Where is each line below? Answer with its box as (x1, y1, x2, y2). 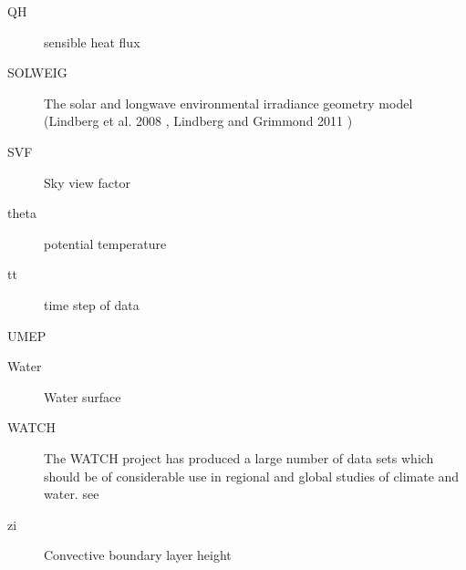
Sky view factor (44, 172, 130, 192)
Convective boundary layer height (44, 545, 232, 565)
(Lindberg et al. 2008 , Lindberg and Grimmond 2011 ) (44, 111, 353, 130)
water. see (44, 484, 99, 503)
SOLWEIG (7, 63, 67, 82)
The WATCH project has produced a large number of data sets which (44, 448, 434, 467)
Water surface (44, 387, 121, 406)
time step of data (44, 295, 140, 314)
